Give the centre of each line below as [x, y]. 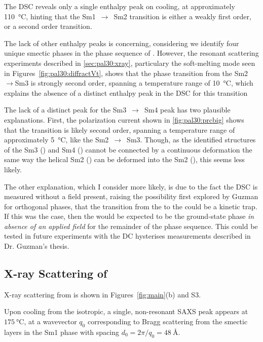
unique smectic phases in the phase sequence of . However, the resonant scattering [131, 53]
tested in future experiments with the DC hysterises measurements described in [127, 236]
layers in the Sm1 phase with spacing [62, 332]
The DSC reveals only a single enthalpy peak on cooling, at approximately [120, 6]
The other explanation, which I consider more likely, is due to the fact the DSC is [131, 186]
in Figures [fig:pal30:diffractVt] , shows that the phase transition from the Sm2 [126, 73]
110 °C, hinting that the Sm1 [50, 16]
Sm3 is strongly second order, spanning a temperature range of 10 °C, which [134, 83]
